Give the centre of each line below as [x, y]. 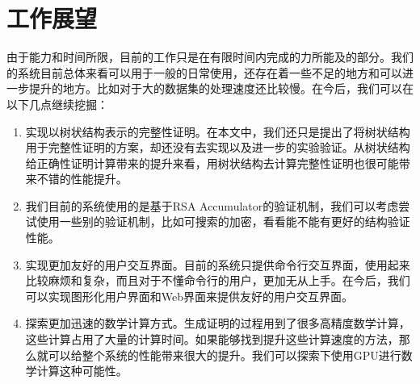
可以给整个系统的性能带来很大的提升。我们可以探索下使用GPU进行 [225, 355]
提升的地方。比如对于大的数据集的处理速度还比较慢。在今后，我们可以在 [221, 88]
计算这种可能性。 [82, 371]
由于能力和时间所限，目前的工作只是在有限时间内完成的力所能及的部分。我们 [210, 57]
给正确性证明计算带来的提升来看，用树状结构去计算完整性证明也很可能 [212, 163]
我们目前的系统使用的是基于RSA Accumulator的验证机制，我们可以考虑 [212, 205]
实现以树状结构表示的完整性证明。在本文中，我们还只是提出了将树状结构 [218, 131]
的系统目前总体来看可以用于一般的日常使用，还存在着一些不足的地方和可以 [204, 72]
